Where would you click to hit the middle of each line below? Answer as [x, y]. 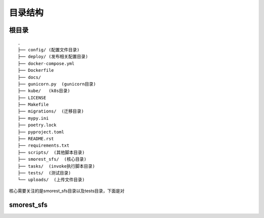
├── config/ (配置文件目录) [49, 50]
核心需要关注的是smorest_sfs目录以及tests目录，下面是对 [67, 191]
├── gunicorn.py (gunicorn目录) [57, 84]
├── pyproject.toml [41, 132]
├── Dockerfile [36, 70]
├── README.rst [36, 139]
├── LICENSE [32, 98]
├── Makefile [33, 105]
